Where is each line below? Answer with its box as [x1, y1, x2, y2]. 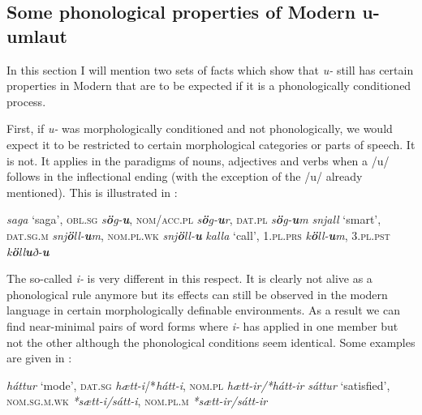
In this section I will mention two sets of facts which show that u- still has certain [6, 61, 414, 78]
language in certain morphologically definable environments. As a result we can [6, 302, 400, 319]
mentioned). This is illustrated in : [6, 183, 178, 200]
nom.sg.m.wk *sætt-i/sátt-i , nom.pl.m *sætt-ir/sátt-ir [6, 392, 268, 409]
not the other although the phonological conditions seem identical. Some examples [6, 333, 416, 350]
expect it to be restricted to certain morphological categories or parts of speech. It [6, 135, 416, 152]
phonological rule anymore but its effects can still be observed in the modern [6, 285, 388, 302]
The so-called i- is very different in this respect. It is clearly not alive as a [6, 270, 372, 287]
